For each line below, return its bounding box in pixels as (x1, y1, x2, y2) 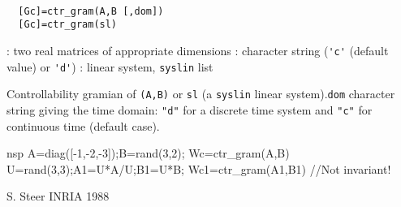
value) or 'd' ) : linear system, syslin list (6, 58, 213, 75)
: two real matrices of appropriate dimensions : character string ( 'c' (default (6, 41, 389, 58)
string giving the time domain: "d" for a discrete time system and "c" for (6, 101, 373, 118)
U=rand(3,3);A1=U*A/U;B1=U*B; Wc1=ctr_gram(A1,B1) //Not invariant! (6, 160, 391, 177)
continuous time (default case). (6, 117, 160, 134)
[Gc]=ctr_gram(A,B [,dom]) (18, 5, 164, 17)
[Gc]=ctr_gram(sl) (18, 19, 118, 31)
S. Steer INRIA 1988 (6, 188, 110, 205)
